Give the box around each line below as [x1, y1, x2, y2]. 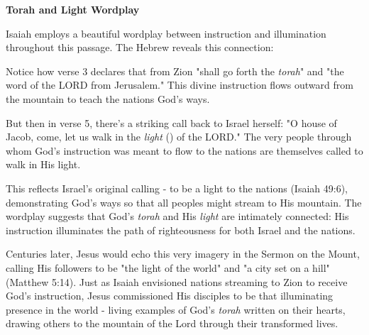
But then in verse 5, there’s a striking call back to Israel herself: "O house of [6, 115, 337, 130]
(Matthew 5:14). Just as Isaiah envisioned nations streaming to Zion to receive [6, 274, 348, 289]
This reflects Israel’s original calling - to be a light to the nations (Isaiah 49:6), [6, 180, 348, 195]
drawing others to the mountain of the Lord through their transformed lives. [6, 316, 338, 331]
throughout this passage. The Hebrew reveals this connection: [6, 40, 274, 55]
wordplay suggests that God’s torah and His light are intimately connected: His [6, 209, 349, 224]
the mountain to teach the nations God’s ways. [6, 91, 210, 106]
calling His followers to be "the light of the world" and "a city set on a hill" [6, 260, 330, 275]
